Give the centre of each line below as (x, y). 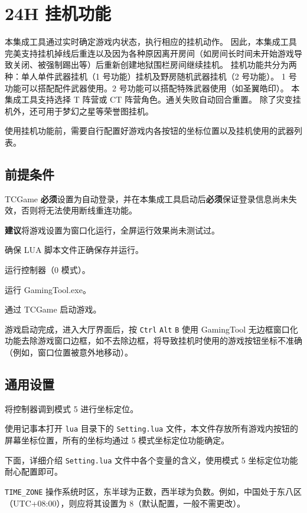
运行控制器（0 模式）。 (48, 270)
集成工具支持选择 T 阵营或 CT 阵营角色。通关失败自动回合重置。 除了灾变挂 (153, 99)
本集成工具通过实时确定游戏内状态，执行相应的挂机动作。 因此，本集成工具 (151, 42)
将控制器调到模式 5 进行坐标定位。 (72, 408)
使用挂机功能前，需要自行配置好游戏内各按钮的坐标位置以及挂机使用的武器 (149, 131)
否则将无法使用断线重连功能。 (79, 210)
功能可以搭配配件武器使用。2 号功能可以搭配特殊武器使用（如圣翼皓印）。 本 (152, 88)
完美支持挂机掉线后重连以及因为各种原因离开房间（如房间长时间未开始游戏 (149, 53)
